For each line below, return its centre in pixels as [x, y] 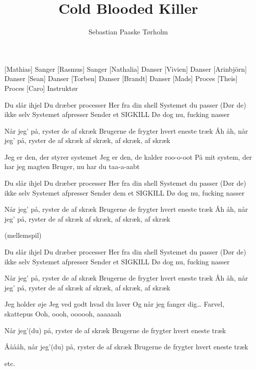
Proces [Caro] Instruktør [41, 88]
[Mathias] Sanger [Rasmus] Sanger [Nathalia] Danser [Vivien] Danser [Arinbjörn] [126, 69]
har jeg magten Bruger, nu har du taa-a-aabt [72, 166]
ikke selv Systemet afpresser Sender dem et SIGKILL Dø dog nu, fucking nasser [125, 192]
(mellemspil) [23, 235]
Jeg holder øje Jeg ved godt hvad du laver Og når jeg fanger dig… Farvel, [114, 304]
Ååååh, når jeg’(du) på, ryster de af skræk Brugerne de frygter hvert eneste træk [126, 347]
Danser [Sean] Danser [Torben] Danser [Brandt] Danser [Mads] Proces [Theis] [121, 78]
